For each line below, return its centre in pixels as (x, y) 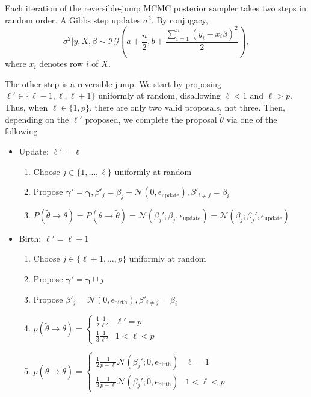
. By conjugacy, (180, 20)
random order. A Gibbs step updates (73, 20)
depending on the (37, 119)
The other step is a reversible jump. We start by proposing (113, 83)
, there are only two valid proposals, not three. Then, (187, 107)
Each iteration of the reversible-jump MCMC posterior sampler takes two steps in (155, 8)
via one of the (252, 119)
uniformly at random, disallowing (159, 95)
